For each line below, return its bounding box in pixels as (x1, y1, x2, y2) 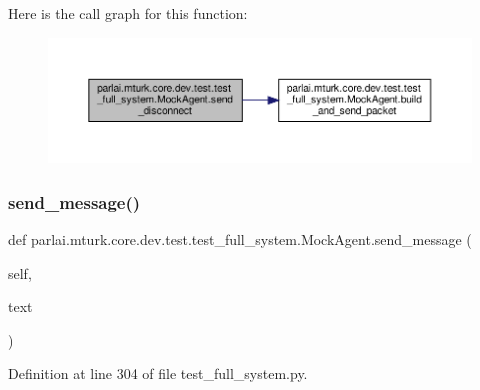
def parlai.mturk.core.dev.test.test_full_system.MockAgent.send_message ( (8, 228, 472, 249)
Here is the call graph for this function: (8, 3, 248, 23)
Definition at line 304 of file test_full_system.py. (8, 363, 308, 384)
